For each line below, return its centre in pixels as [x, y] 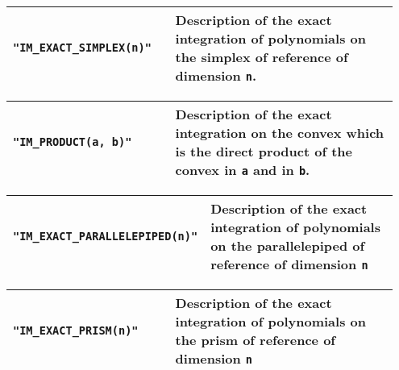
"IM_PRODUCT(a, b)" [73, 142]
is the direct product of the [264, 151]
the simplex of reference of [262, 57]
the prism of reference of [255, 340]
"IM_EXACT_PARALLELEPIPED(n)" [106, 236]
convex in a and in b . [243, 170]
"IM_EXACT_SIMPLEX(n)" [82, 48]
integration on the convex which [280, 133]
